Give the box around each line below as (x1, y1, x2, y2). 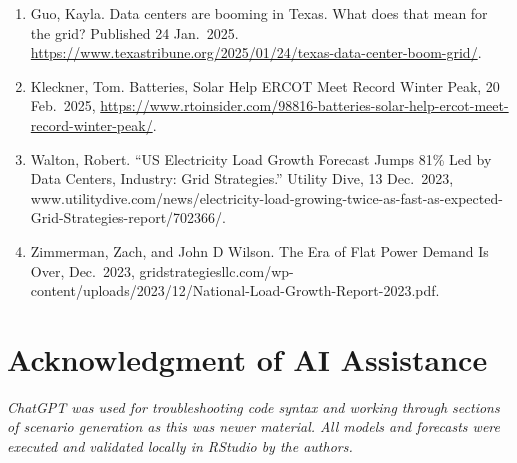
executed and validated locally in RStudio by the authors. (7, 436, 353, 457)
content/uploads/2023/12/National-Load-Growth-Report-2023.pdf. (30, 280, 440, 301)
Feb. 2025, (30, 95, 96, 116)
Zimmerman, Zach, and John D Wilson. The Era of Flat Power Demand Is (30, 240, 489, 261)
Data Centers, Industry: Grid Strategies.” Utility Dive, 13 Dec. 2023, (30, 168, 454, 189)
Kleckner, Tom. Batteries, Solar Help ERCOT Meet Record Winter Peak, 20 (30, 75, 500, 96)
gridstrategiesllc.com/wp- (139, 260, 294, 281)
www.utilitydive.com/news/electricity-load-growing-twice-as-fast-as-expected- (30, 187, 503, 208)
